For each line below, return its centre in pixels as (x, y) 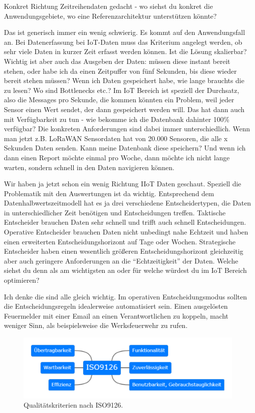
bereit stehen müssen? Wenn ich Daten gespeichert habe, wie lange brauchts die (124, 80)
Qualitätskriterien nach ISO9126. (73, 405)
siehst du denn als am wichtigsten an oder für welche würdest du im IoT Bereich (126, 270)
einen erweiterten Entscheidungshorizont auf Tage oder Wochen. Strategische (120, 241)
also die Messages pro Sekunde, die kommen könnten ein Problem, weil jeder (119, 100)
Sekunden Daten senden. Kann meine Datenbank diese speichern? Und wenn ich (125, 148)
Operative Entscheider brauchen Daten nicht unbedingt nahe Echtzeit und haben (126, 232)
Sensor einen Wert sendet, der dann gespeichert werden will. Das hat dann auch (124, 109)
